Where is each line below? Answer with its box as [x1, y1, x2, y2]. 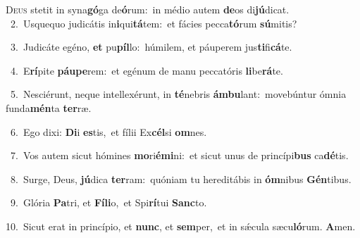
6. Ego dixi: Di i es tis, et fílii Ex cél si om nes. [10, 124, 207, 139]
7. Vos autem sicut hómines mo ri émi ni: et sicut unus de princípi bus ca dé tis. [10, 148, 349, 163]
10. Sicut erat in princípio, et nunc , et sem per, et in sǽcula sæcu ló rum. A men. [6, 218, 356, 233]
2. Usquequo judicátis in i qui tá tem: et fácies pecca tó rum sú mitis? [10, 15, 297, 30]
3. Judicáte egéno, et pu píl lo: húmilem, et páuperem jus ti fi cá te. [10, 39, 292, 54]
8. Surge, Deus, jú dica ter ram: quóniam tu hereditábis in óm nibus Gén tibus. [10, 171, 352, 186]
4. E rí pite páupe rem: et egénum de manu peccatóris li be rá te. [10, 63, 283, 77]
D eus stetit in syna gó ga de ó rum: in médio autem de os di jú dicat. [6, 2, 290, 16]
